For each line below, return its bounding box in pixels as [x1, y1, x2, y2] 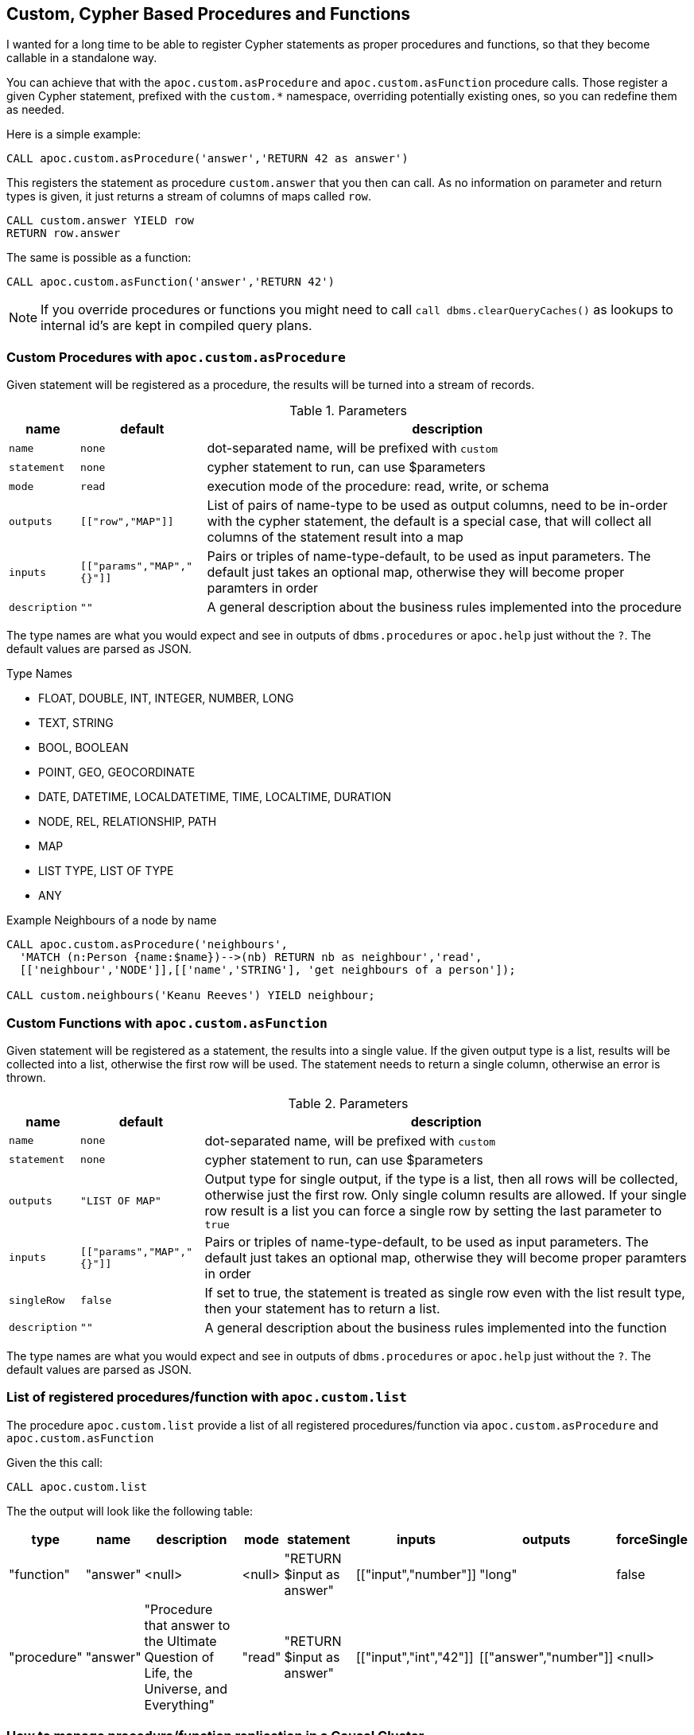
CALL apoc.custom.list [6, 1480, 148, 1493]
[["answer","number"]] [479, 1648, 614, 1665]
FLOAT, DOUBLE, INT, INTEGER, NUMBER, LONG [38, 691, 294, 706]
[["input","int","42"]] [356, 1648, 474, 1665]
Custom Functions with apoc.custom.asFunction [6, 1014, 328, 1031]
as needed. [6, 103, 65, 117]
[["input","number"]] [356, 1566, 477, 1582]
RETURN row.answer [6, 227, 121, 240]
